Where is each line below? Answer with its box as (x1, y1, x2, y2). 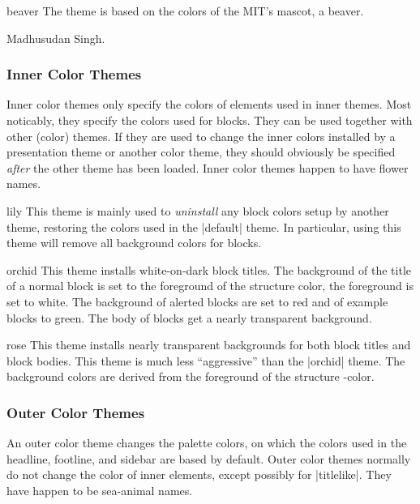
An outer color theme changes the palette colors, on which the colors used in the (6, 434, 407, 451)
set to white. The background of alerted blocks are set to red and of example (6, 293, 388, 310)
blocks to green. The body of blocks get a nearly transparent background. (6, 309, 372, 326)
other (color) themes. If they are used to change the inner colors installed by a (6, 127, 396, 144)
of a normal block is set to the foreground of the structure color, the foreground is (6, 277, 414, 294)
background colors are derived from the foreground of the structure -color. (6, 368, 375, 385)
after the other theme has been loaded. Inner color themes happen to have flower (6, 159, 409, 176)
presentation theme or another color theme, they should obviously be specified (6, 143, 396, 160)
